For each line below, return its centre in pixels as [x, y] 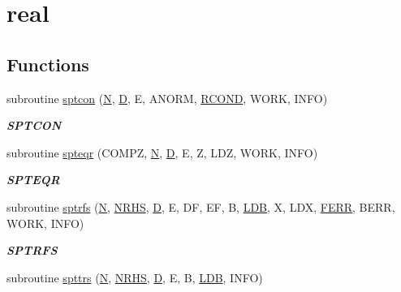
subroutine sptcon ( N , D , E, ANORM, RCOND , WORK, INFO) [167, 98]
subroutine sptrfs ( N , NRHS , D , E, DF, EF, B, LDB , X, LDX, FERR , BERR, [201, 206]
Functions [48, 64]
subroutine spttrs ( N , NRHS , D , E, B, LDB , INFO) [135, 277]
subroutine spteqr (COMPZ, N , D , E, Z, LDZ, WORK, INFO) [162, 152]
